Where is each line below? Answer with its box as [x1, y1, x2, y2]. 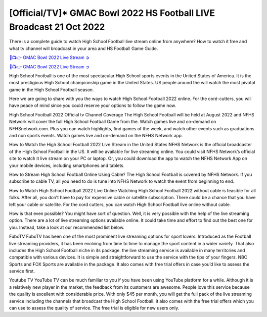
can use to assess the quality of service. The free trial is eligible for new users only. [9, 305, 179, 311]
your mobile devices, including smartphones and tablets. [9, 162, 125, 168]
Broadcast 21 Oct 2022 [9, 21, 105, 32]
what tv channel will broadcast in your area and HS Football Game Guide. [9, 45, 158, 52]
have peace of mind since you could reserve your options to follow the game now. [9, 103, 177, 108]
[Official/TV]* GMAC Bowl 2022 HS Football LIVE [9, 7, 215, 18]
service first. [9, 268, 35, 274]
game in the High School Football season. [9, 87, 94, 93]
